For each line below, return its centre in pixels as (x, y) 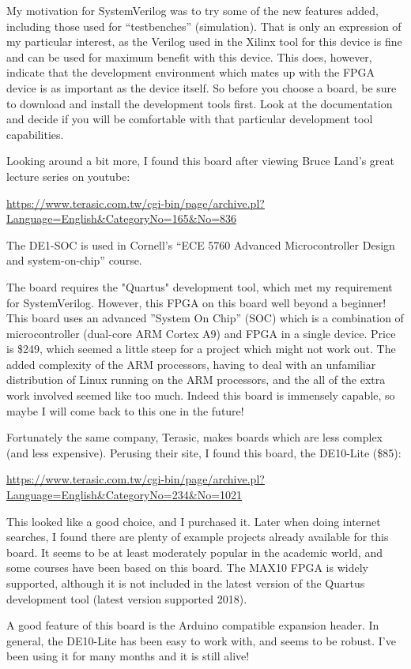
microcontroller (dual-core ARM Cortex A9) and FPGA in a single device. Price (201, 333)
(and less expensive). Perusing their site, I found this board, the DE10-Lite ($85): (204, 452)
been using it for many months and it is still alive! (128, 656)
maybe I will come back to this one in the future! (125, 410)
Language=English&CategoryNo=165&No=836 (122, 218)
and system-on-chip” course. (74, 260)
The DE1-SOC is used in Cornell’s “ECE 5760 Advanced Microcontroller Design (201, 244)
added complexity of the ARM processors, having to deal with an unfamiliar (191, 364)
